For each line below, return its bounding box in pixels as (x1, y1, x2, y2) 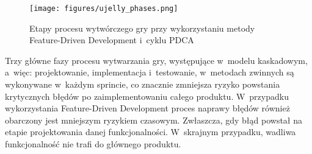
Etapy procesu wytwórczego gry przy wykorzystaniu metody (29, 21, 255, 34)
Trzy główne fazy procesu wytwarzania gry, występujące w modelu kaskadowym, (5, 54, 308, 66)
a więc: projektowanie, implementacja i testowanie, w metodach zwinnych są (5, 66, 294, 79)
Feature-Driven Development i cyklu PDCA (29, 33, 194, 46)
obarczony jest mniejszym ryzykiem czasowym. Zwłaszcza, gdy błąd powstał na (5, 113, 303, 126)
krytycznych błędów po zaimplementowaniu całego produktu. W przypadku (5, 89, 289, 102)
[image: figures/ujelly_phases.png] (29, 4, 178, 13)
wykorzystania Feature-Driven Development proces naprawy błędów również (5, 102, 290, 114)
